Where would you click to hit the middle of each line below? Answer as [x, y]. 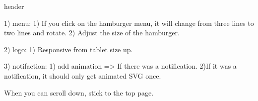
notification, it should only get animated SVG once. [83, 75]
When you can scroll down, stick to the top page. [79, 92]
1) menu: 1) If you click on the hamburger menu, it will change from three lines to [129, 23]
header [14, 6]
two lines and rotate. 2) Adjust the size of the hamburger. [92, 33]
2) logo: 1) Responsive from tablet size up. [68, 49]
